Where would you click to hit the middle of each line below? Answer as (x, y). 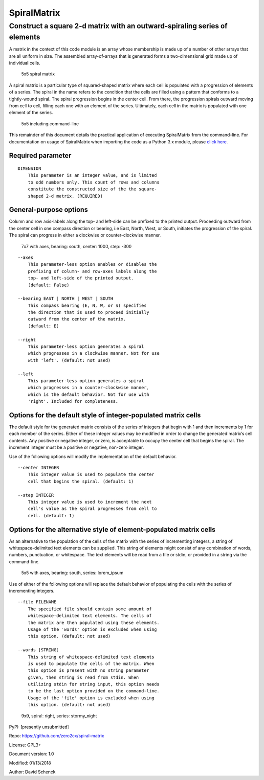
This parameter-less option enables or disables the (92, 264)
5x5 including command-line (50, 124)
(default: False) (48, 285)
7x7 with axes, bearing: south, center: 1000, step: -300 (77, 246)
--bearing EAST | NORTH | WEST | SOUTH (66, 299)
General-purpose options (48, 210)
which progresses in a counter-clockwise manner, (88, 388)
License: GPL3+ (25, 745)
